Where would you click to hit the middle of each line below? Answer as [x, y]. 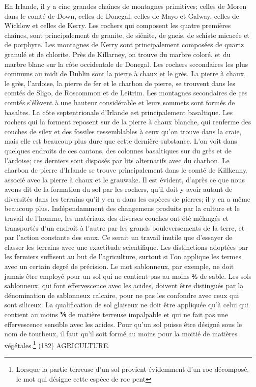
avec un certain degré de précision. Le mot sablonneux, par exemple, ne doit [119, 266]
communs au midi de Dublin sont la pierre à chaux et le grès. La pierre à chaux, [125, 74]
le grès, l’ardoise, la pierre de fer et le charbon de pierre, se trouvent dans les [120, 83]
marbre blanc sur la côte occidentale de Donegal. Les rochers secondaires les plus [126, 64]
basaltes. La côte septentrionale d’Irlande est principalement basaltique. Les [119, 112]
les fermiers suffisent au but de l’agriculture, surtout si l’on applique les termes [123, 256]
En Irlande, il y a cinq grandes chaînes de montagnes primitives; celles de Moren [126, 6]
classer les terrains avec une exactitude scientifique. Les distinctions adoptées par [126, 247]
